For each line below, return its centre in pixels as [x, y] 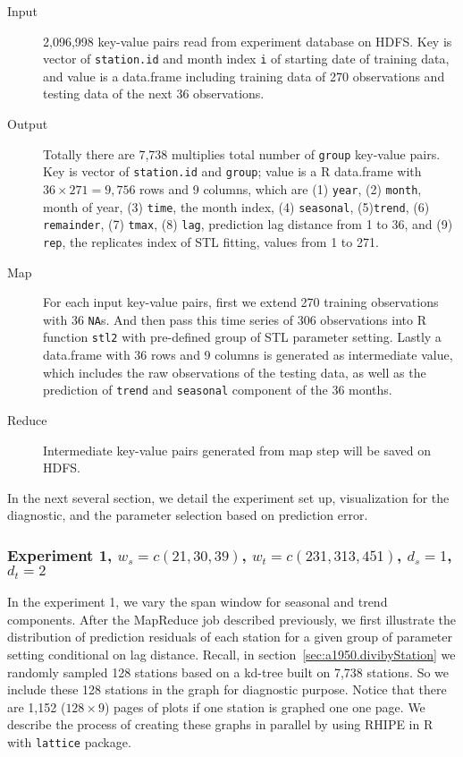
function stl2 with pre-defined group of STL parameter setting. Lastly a [242, 337]
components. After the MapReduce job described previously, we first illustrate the [232, 619]
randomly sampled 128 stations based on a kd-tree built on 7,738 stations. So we [228, 672]
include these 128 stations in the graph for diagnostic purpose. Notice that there [227, 689]
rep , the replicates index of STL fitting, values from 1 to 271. [211, 241]
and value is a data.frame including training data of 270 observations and [244, 76]
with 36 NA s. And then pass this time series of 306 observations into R [235, 319]
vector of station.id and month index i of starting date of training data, [246, 59]
